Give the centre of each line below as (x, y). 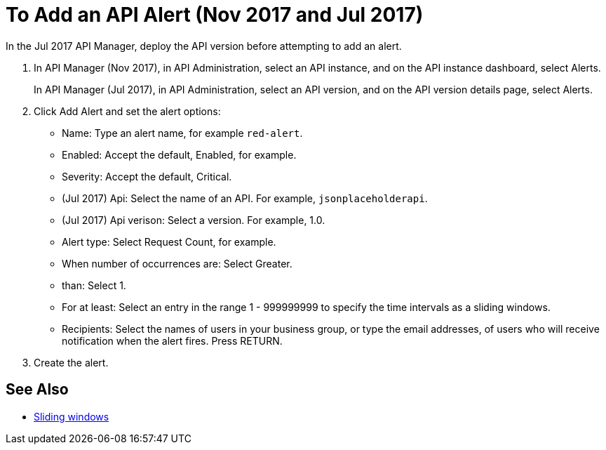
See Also (37, 390)
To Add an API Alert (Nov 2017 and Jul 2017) (215, 15)
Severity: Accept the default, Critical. (147, 176)
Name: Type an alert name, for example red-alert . (182, 133)
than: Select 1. (94, 285)
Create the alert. (71, 362)
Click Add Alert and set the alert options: (127, 111)
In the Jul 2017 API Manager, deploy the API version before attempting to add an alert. (204, 46)
